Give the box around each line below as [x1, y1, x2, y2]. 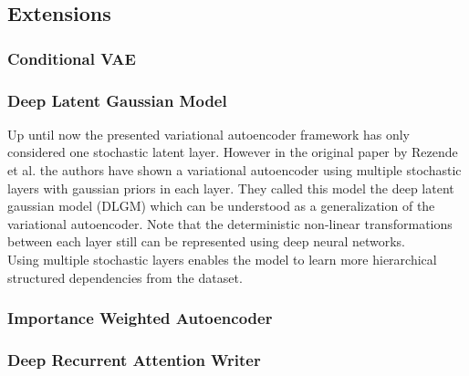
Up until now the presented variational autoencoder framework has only [7, 124, 410, 143]
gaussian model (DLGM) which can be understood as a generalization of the [7, 196, 435, 215]
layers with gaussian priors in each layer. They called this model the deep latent [7, 178, 454, 197]
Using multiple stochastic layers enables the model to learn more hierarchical [7, 250, 437, 268]
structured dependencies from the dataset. [7, 267, 243, 287]
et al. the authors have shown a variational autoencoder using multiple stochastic [7, 161, 462, 180]
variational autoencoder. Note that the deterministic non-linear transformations [7, 214, 453, 233]
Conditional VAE [7, 47, 136, 69]
